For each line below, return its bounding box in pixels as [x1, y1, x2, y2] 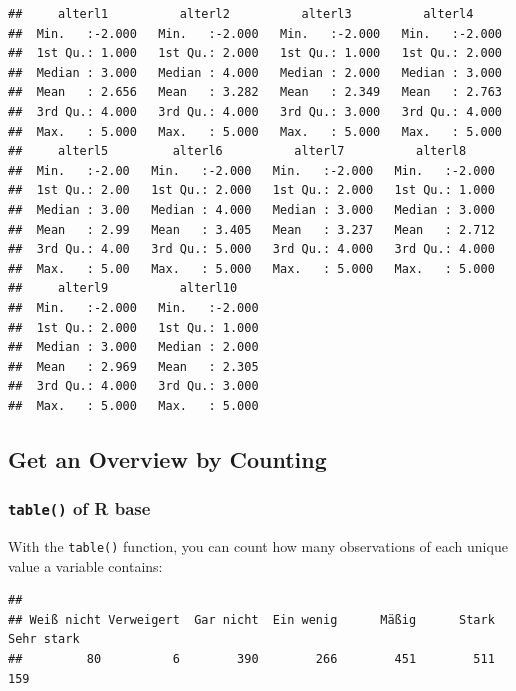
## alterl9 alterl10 [8, 281, 238, 296]
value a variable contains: [8, 555, 163, 576]
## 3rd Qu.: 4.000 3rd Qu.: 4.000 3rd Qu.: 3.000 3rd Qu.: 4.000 [8, 104, 502, 119]
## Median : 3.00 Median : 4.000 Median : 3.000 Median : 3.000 [8, 202, 495, 217]
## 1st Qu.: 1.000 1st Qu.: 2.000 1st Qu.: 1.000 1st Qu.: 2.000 [8, 46, 502, 61]
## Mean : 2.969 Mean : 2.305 [8, 359, 259, 374]
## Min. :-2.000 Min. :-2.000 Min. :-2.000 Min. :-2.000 [8, 26, 502, 41]
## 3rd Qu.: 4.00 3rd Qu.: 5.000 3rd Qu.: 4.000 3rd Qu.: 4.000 [8, 242, 495, 257]
